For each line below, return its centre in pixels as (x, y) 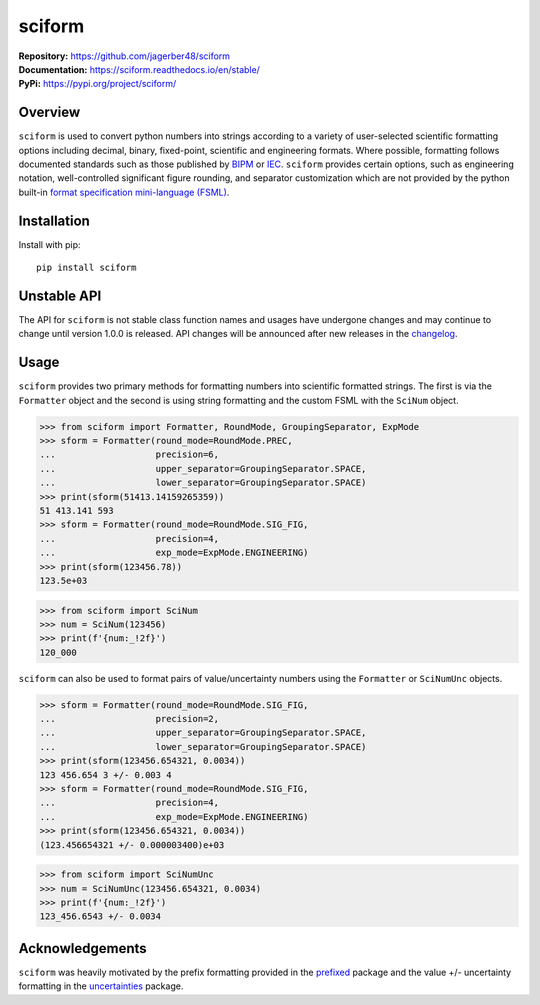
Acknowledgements (82, 948)
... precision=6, (129, 454)
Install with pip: (49, 244)
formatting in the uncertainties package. (101, 986)
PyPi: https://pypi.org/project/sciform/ (97, 84)
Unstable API (60, 295)
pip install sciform (86, 268)
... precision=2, (129, 719)
